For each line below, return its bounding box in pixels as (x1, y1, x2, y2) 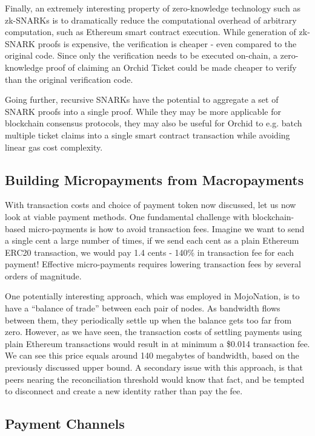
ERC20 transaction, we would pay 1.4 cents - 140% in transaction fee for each (5, 246, 294, 258)
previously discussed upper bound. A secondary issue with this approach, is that (5, 361, 303, 374)
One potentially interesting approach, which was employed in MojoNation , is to (5, 290, 300, 302)
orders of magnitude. (5, 269, 82, 282)
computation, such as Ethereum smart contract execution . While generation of (5, 25, 296, 38)
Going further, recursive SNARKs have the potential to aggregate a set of (5, 93, 279, 106)
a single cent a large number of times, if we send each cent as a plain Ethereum (5, 234, 299, 247)
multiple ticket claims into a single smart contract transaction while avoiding (5, 128, 290, 141)
